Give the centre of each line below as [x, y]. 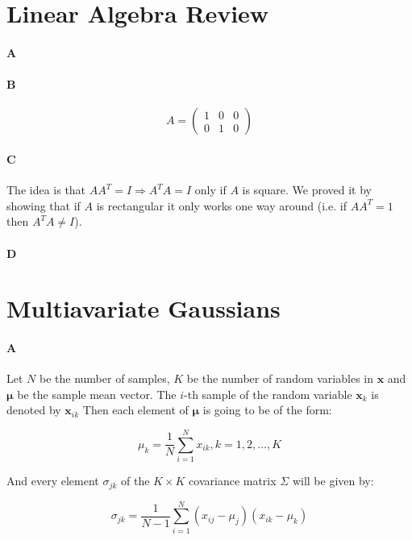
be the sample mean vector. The [97, 394]
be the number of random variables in [280, 378]
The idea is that [46, 190]
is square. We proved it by [307, 190]
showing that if [44, 205]
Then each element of [135, 410]
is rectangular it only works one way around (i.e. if [221, 205]
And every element [53, 481]
